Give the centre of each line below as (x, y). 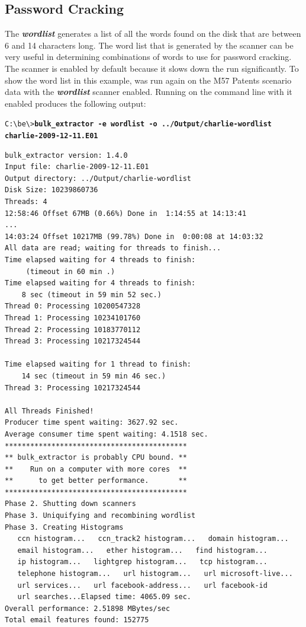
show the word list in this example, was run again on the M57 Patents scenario (148, 80)
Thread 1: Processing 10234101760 (73, 318)
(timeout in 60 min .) (70, 271)
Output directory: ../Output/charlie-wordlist (98, 178)
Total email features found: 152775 (77, 620)
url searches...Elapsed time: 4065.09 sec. (104, 597)
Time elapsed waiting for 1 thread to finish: (98, 365)
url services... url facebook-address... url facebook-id (142, 585)
